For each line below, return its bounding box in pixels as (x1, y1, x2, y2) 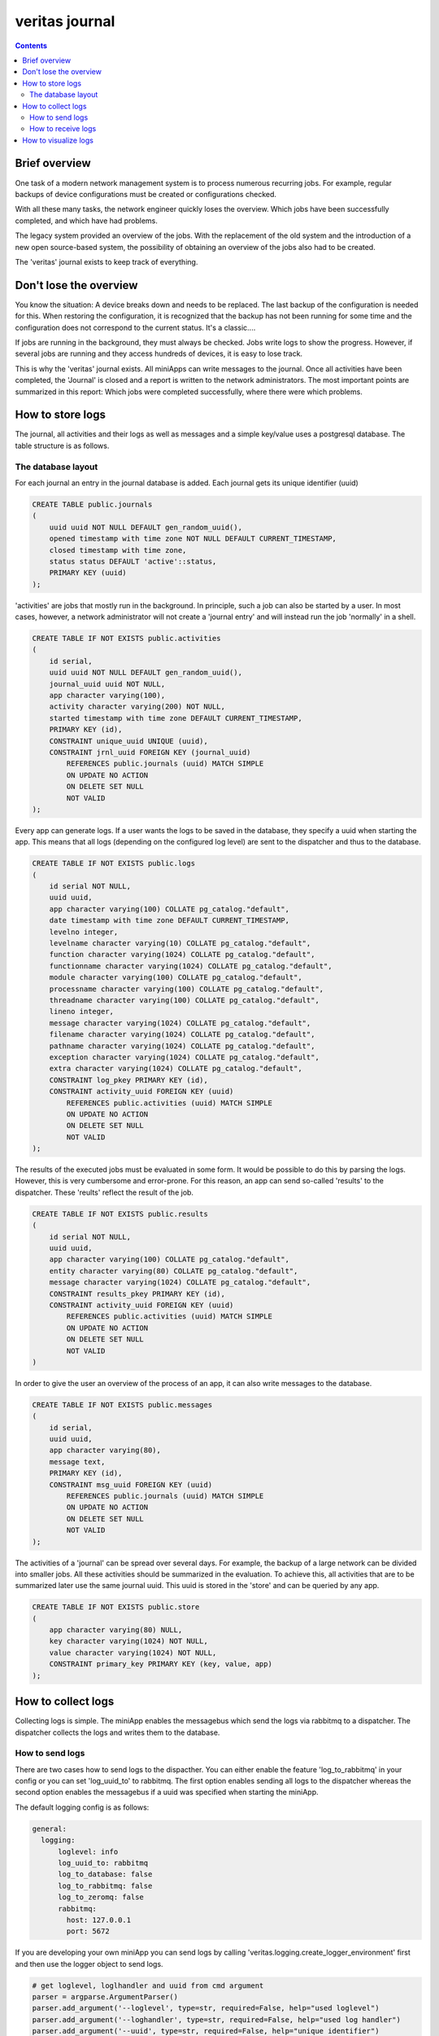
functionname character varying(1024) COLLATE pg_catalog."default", (49, 961, 333, 971)
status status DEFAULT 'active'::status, (49, 556, 217, 566)
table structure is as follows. (15, 441, 110, 450)
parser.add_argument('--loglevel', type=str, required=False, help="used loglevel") (32, 2003, 380, 2013)
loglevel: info (58, 1847, 119, 1856)
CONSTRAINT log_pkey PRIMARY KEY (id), (49, 1075, 209, 1085)
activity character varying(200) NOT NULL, (49, 702, 225, 712)
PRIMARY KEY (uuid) (49, 568, 128, 577)
